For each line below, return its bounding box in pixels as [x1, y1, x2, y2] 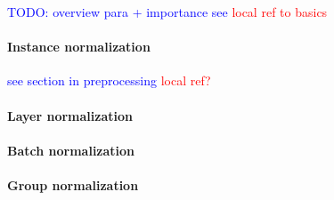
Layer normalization [7, 106, 133, 124]
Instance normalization [7, 37, 151, 56]
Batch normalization [7, 140, 135, 159]
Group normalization [7, 175, 139, 194]
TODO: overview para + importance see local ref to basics [7, 3, 328, 20]
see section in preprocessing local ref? [7, 71, 211, 90]
